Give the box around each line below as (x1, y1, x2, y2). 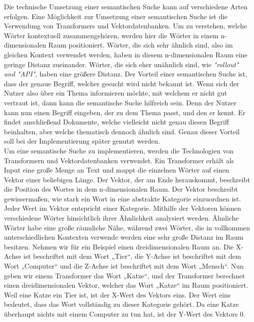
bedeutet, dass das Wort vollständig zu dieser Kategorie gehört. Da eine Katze (4, 299, 239, 309)
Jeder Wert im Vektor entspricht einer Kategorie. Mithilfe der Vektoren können (4, 203, 241, 213)
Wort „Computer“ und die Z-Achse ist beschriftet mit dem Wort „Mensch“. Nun (4, 261, 244, 271)
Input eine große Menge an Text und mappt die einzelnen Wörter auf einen (4, 165, 229, 175)
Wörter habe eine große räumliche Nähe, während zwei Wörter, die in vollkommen (4, 222, 250, 232)
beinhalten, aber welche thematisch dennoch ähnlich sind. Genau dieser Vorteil (4, 126, 240, 136)
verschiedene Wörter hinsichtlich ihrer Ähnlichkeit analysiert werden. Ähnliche (4, 213, 239, 223)
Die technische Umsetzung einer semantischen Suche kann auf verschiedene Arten (4, 1, 248, 11)
